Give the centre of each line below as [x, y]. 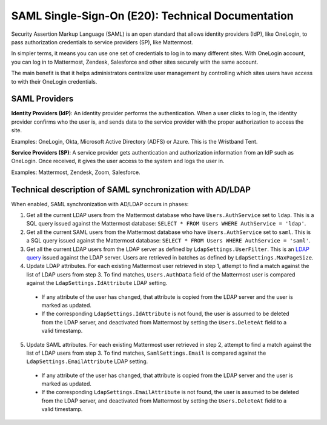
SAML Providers [42, 99]
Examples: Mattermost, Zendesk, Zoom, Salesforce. [76, 172]
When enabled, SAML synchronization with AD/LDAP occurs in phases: [100, 204]
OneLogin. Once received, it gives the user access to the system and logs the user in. [118, 161]
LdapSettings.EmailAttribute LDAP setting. [87, 361]
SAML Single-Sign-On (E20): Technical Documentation [152, 16]
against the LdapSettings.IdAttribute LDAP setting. [97, 283]
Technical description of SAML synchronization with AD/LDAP [131, 189]
